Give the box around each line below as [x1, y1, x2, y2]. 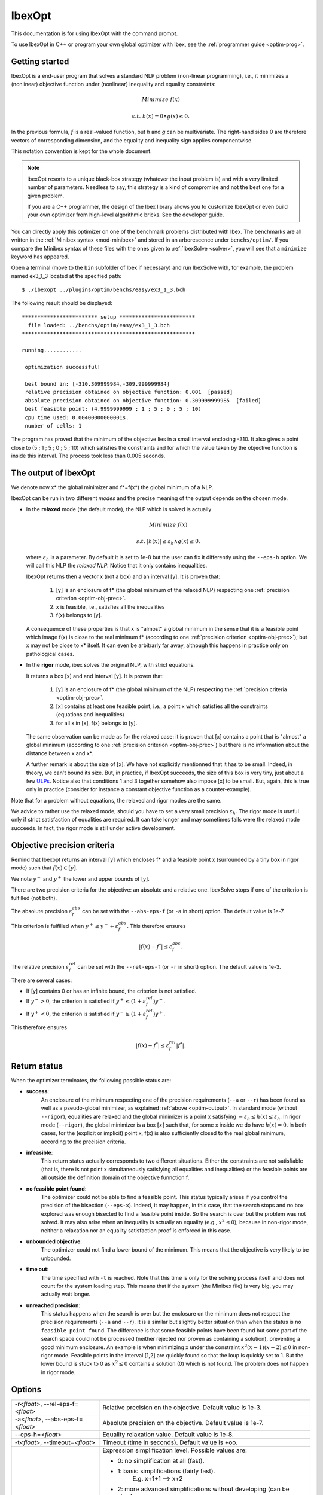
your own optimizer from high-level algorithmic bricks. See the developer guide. [27, 211, 224, 218]
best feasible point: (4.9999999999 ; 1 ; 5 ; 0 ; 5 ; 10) [25, 405, 202, 413]
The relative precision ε [11, 963, 69, 970]
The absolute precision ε [11, 907, 72, 914]
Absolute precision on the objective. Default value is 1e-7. [102, 1418, 264, 1427]
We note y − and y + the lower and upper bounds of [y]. [11, 874, 150, 882]
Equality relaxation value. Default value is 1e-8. [102, 1430, 234, 1438]
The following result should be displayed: [11, 300, 113, 307]
